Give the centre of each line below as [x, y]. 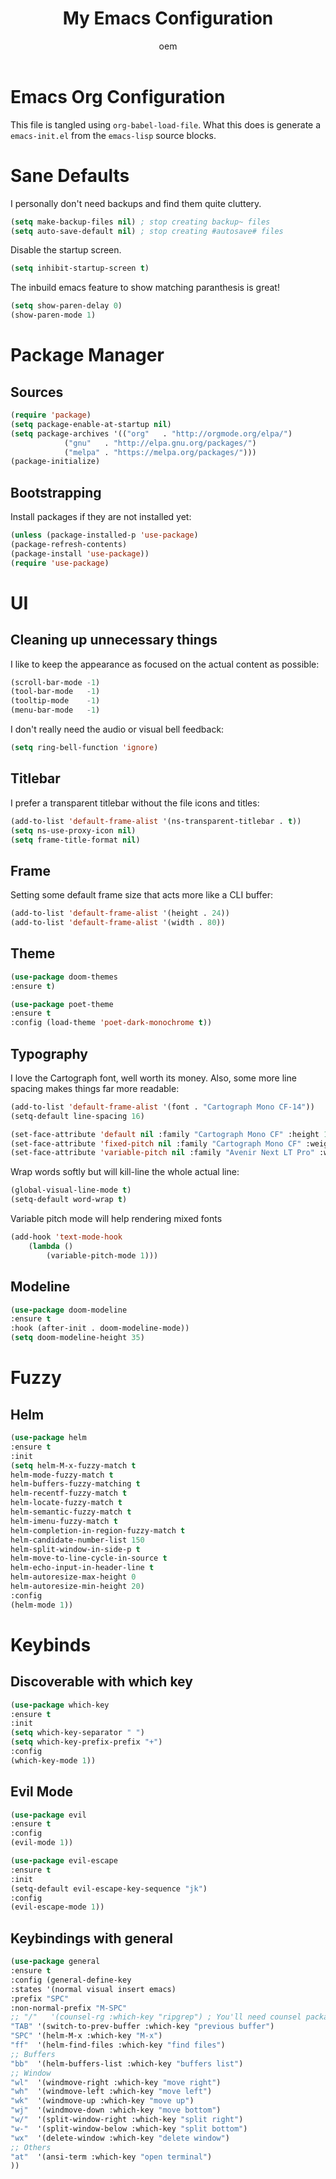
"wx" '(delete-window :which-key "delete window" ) [120, 2138]
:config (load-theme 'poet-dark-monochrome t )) [111, 1023]
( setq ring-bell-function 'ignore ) [84, 748]
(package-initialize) [55, 462]
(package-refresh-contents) [69, 544]
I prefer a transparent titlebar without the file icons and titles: [135, 803]
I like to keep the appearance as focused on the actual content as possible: [165, 664]
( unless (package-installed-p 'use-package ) [104, 535]
